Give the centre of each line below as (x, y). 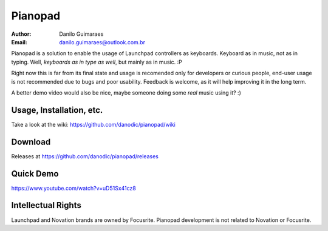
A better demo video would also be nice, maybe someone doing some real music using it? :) (126, 92)
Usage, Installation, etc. (57, 110)
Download (31, 142)
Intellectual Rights (46, 205)
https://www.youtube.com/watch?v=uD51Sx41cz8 (73, 188)
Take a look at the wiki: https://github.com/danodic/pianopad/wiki (93, 124)
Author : (21, 34)
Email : (19, 42)
